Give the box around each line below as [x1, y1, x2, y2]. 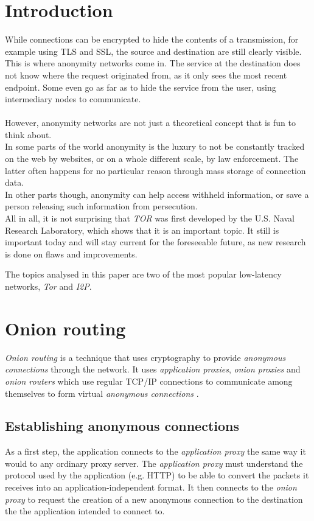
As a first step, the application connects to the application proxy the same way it [5, 445, 306, 458]
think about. [5, 128, 52, 141]
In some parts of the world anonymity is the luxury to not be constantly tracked [5, 140, 305, 153]
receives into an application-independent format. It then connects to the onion [5, 481, 297, 494]
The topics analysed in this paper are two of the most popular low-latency [5, 268, 282, 281]
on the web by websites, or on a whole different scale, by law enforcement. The [5, 152, 299, 165]
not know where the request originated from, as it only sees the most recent [5, 68, 287, 81]
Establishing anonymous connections [5, 416, 240, 435]
